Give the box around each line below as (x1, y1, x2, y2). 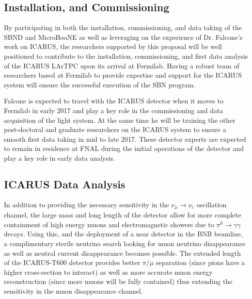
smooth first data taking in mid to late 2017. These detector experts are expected (4, 133, 246, 144)
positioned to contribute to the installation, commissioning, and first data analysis (4, 50, 248, 61)
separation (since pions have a (156, 257, 245, 267)
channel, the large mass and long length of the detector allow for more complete (4, 210, 241, 220)
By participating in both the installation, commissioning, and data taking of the (4, 22, 242, 33)
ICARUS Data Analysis (4, 176, 126, 191)
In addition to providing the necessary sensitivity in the (4, 199, 169, 209)
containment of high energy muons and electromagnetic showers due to (4, 219, 214, 229)
